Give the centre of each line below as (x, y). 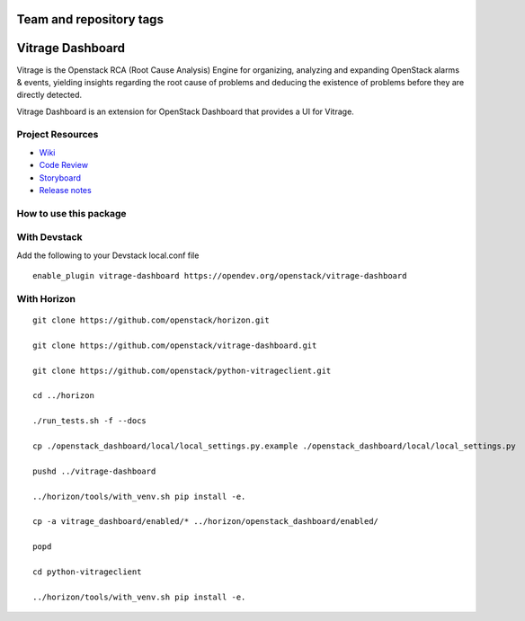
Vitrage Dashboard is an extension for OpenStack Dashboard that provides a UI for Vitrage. (185, 111)
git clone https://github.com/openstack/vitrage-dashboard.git (175, 345)
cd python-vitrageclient (87, 572)
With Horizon (46, 298)
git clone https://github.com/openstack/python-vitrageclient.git (182, 370)
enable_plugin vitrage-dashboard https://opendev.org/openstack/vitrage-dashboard (220, 276)
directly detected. (49, 95)
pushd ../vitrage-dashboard (94, 471)
